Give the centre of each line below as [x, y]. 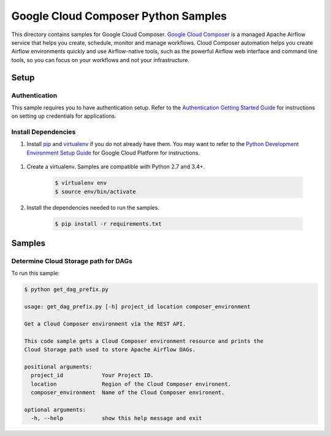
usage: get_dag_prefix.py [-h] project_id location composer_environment [137, 307]
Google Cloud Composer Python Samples [119, 16]
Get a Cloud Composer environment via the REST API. [105, 324]
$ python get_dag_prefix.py [66, 289]
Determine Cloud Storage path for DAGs [72, 261]
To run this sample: [36, 273]
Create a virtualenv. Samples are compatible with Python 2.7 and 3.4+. [116, 167]
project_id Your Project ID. [92, 375]
